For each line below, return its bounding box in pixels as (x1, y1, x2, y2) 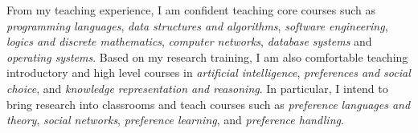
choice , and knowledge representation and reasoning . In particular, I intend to (6, 79, 388, 96)
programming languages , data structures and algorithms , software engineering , (6, 17, 388, 34)
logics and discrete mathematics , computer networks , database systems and (6, 33, 372, 50)
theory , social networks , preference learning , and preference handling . (6, 111, 344, 128)
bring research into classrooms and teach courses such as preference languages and (6, 95, 411, 112)
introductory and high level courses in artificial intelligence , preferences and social (6, 64, 411, 81)
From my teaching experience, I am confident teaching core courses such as (6, 2, 376, 18)
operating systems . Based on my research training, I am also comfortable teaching (6, 48, 408, 65)
